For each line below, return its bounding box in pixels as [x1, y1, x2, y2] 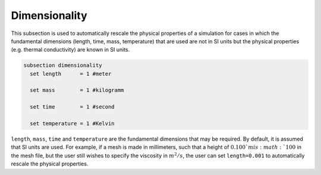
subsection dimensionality [23, 62, 102, 69]
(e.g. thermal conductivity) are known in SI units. [11, 46, 130, 53]
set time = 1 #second [30, 104, 115, 110]
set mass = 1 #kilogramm [30, 87, 124, 94]
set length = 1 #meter [30, 70, 112, 77]
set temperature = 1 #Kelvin [30, 120, 115, 127]
